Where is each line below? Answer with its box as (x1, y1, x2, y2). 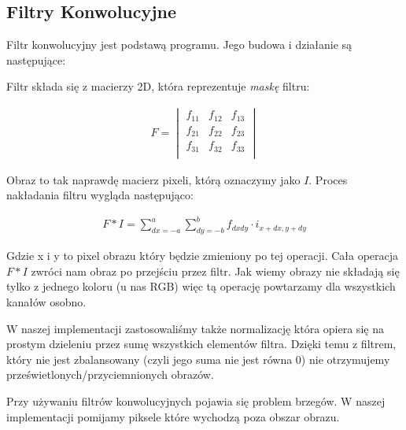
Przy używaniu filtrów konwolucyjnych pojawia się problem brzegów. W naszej (6, 392, 386, 409)
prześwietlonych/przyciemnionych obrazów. (6, 366, 214, 383)
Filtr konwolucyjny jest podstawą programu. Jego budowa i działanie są (6, 36, 352, 53)
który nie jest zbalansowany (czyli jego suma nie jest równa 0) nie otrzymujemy (6, 350, 390, 367)
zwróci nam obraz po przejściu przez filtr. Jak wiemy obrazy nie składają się (31, 262, 400, 279)
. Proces (308, 171, 348, 187)
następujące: (6, 51, 66, 68)
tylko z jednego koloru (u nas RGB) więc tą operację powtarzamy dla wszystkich (6, 278, 396, 295)
